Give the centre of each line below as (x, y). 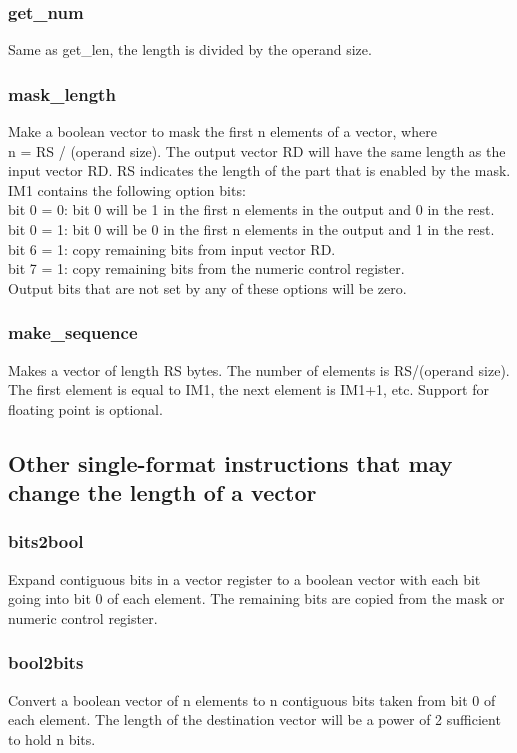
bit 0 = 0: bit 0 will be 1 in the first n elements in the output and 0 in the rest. (251, 209)
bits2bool (46, 541)
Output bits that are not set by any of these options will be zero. (207, 287)
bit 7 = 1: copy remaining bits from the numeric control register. (206, 268)
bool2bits (46, 662)
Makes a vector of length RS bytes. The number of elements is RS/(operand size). (259, 369)
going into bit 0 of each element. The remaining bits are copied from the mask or (256, 598)
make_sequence (73, 332)
